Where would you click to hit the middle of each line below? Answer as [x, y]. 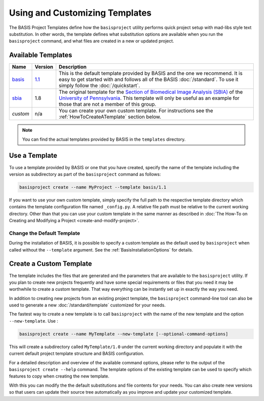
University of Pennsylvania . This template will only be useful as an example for [149, 98]
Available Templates [41, 55]
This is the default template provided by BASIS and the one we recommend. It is [151, 74]
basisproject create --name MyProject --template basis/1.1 [93, 187]
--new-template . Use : [33, 321]
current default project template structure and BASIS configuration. [77, 353]
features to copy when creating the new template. [59, 376]
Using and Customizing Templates [80, 13]
